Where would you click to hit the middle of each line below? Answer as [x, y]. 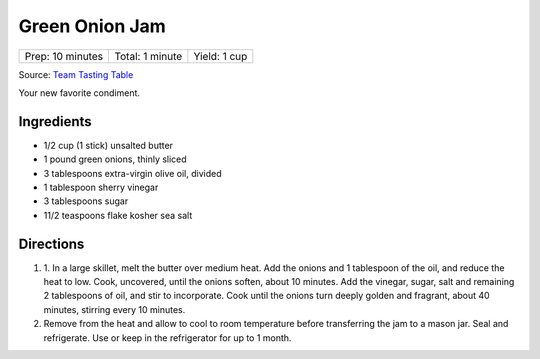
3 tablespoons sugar [86, 201]
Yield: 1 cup [220, 56]
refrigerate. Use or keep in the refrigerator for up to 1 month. [167, 337]
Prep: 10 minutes [64, 56]
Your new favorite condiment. [79, 92]
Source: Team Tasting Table [76, 74]
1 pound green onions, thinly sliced [115, 159]
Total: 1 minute [148, 56]
